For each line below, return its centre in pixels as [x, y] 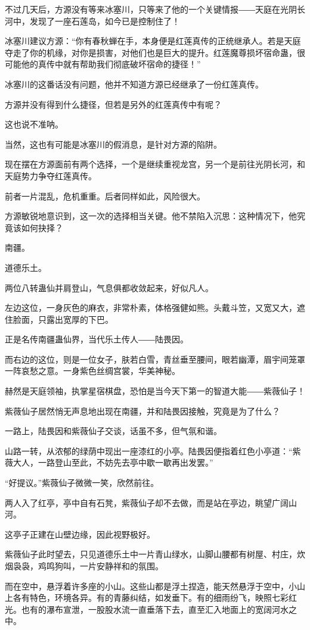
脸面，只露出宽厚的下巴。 [63, 319]
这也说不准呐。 [34, 124]
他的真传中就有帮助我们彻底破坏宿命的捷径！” [111, 64]
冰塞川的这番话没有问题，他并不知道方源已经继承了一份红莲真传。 [134, 84]
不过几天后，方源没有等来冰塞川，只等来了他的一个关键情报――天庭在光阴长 [155, 9]
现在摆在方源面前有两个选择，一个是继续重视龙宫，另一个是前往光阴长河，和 [155, 164]
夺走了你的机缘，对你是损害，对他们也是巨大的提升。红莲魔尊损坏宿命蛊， [151, 52]
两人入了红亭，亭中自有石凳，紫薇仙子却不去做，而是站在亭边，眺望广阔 [147, 502]
